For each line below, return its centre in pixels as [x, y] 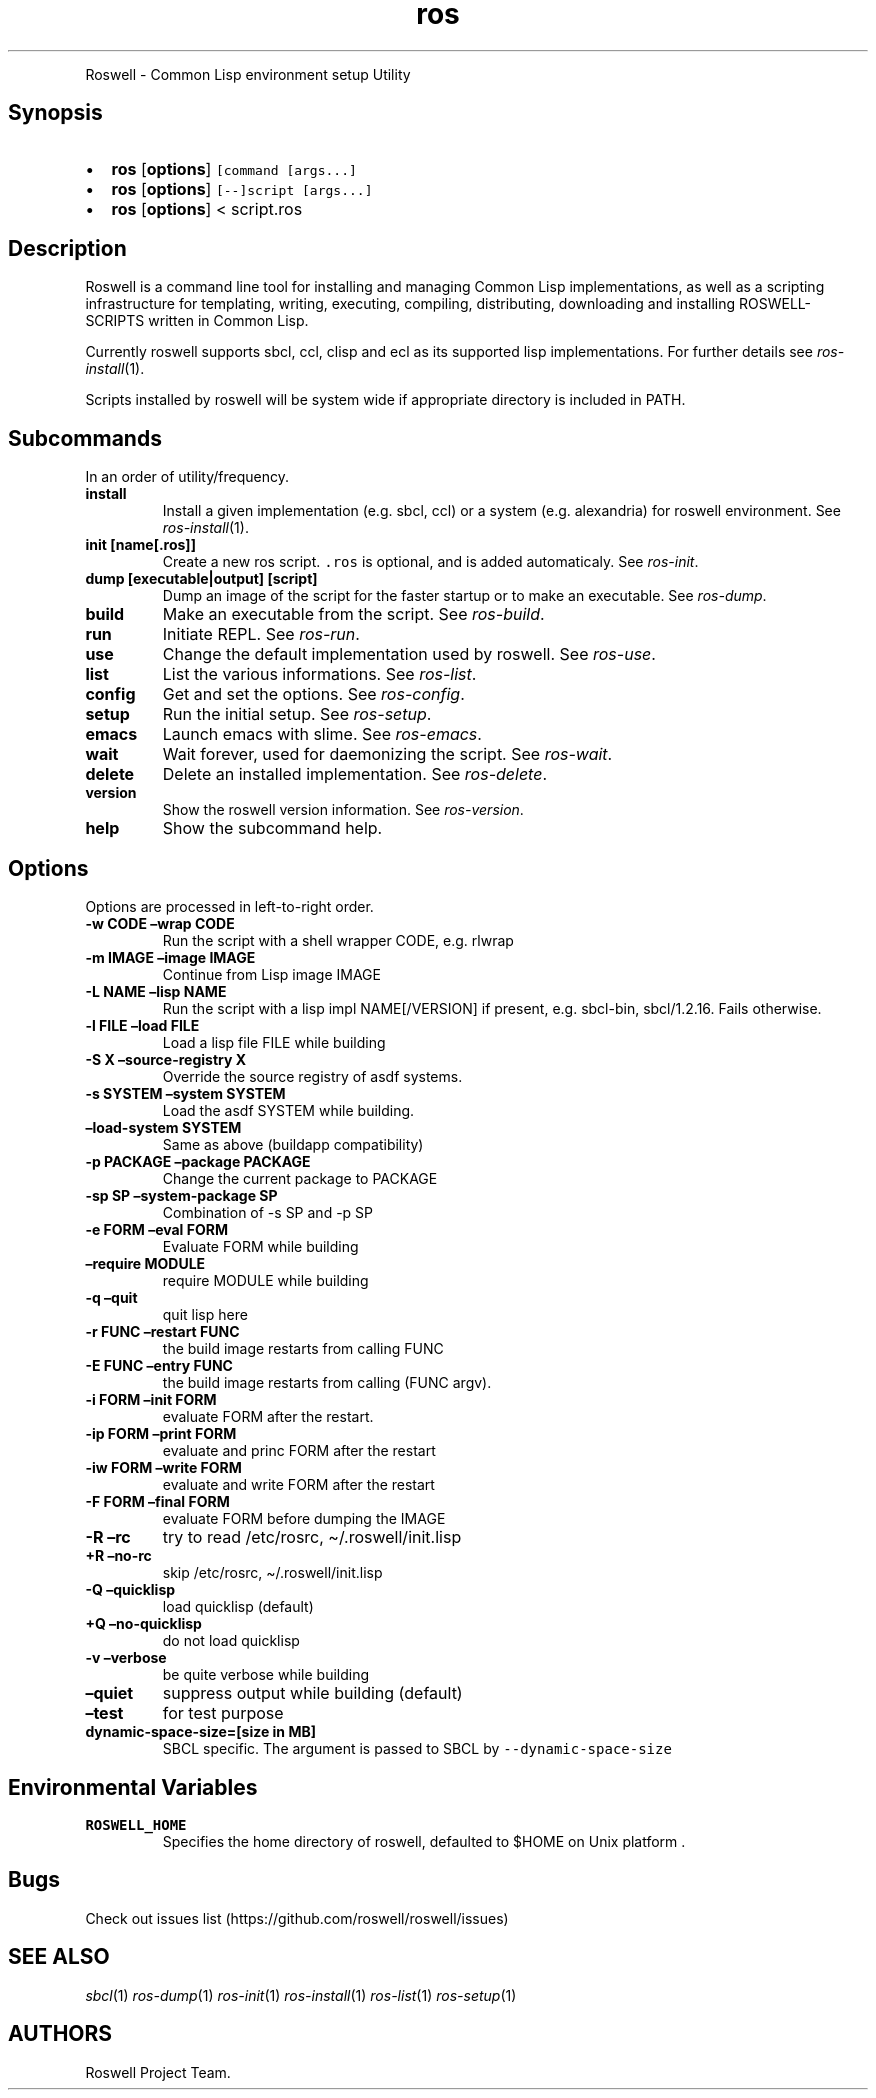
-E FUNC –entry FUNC [159, 1366]
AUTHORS [60, 2034]
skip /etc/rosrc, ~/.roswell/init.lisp [272, 1573]
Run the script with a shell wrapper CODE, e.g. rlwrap [338, 941]
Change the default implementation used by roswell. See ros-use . [409, 654]
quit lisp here [205, 1315]
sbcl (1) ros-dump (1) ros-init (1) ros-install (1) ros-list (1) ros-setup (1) [301, 1995]
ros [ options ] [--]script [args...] [242, 188]
